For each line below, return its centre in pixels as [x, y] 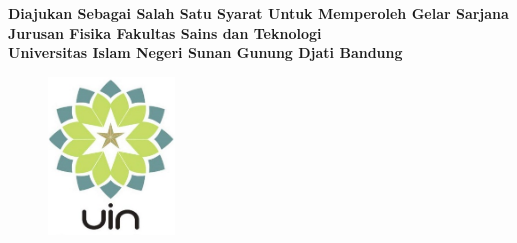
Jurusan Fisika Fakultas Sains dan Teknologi [165, 32]
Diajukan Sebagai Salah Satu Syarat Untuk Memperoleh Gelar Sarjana [258, 13]
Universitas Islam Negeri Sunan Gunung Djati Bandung [205, 52]
